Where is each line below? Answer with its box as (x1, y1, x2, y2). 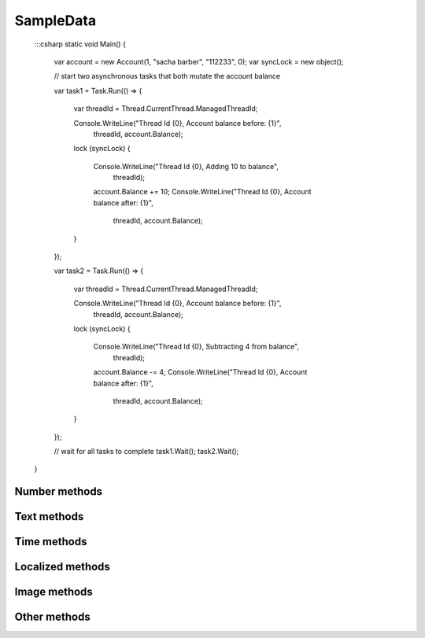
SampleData (14, 12, 97, 29)
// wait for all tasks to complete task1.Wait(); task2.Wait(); (54, 447, 239, 456)
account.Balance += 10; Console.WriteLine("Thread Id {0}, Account (93, 187, 312, 197)
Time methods (14, 535, 87, 548)
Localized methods (14, 560, 110, 573)
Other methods (14, 610, 91, 624)
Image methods (14, 585, 94, 599)
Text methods (14, 510, 84, 523)
